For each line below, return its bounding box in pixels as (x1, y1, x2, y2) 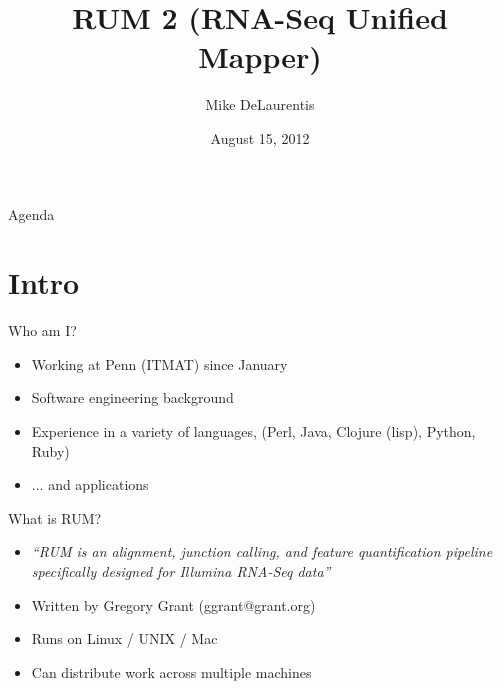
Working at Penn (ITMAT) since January (31, 353, 288, 374)
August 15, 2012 (210, 127, 310, 148)
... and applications (31, 474, 149, 495)
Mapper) (198, 36, 322, 77)
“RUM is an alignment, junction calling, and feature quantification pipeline (31, 541, 493, 562)
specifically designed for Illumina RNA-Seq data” (31, 560, 331, 581)
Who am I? (8, 320, 77, 341)
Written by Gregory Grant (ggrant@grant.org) (31, 594, 316, 615)
